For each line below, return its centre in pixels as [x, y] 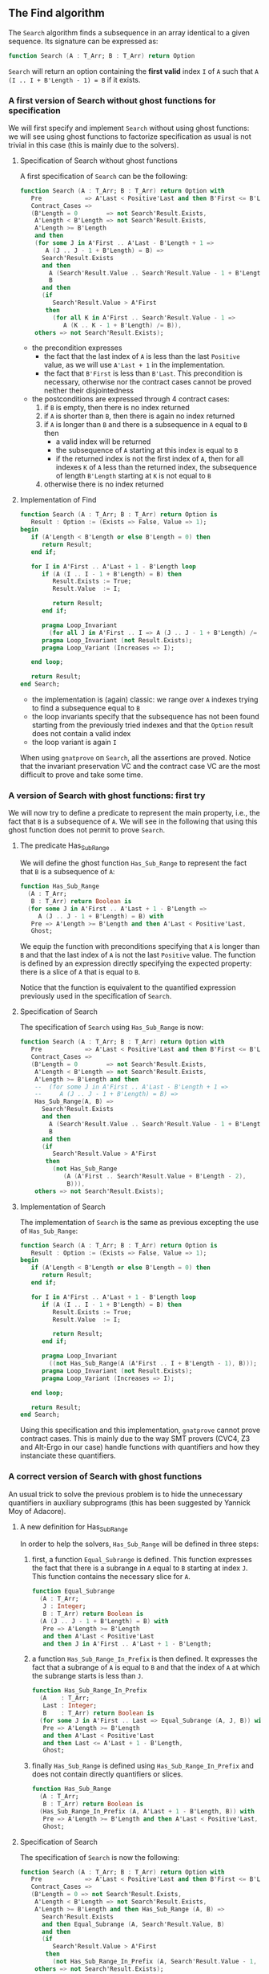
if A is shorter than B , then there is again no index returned [139, 416]
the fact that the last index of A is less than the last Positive [142, 356]
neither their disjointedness [89, 391]
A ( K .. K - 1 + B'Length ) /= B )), [122, 325]
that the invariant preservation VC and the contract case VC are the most [140, 767]
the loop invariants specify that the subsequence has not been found [145, 717]
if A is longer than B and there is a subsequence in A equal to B [146, 425]
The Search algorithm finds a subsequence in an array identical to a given [129, 32]
